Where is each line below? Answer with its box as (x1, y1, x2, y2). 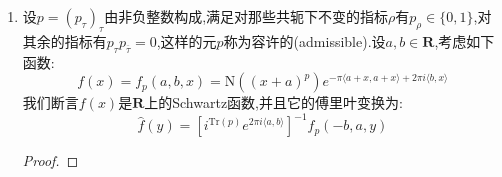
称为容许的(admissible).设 (223, 30, 386, 51)
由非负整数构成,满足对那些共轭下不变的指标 (104, 6, 389, 26)
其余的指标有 (22, 30, 107, 51)
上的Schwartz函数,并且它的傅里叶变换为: (144, 92, 403, 113)
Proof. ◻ (22, 150, 79, 171)
